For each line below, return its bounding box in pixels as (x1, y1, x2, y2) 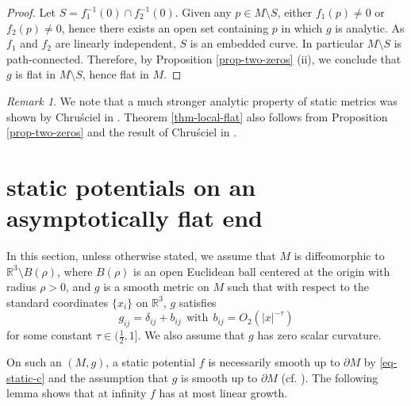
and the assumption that (48, 369, 169, 385)
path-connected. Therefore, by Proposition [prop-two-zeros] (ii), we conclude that (6, 50, 401, 67)
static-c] (6, 369, 45, 385)
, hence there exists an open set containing (61, 19, 269, 36)
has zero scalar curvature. (257, 327, 382, 343)
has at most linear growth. (159, 385, 288, 401)
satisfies (179, 293, 217, 310)
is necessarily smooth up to (208, 354, 340, 370)
